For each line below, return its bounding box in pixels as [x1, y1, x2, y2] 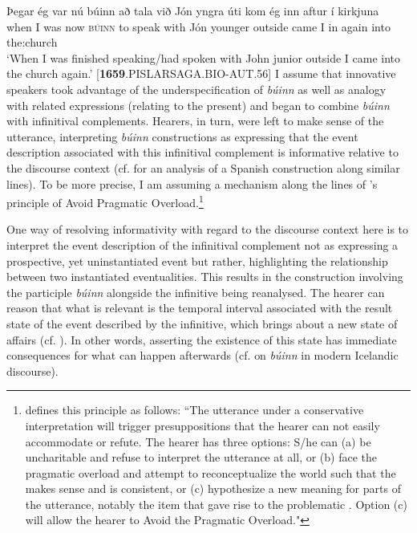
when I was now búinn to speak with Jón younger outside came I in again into [6, 18, 391, 35]
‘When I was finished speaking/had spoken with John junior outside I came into [6, 49, 401, 66]
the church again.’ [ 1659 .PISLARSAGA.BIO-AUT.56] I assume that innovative [6, 65, 396, 82]
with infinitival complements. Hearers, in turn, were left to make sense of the [6, 112, 384, 129]
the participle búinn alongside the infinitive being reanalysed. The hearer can [6, 283, 385, 300]
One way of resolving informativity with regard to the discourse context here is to [6, 221, 409, 238]
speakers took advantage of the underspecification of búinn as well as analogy [6, 80, 387, 97]
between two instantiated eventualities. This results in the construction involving [6, 268, 403, 285]
